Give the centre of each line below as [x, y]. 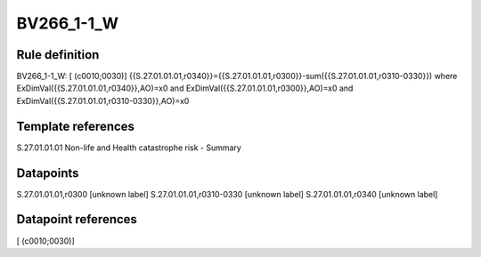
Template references [76, 126]
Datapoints [48, 173]
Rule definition [58, 55]
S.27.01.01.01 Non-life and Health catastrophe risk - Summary [129, 148]
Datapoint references [77, 219]
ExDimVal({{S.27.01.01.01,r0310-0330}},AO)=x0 [103, 100]
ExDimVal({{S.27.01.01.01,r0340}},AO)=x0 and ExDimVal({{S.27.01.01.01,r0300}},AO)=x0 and [185, 88]
